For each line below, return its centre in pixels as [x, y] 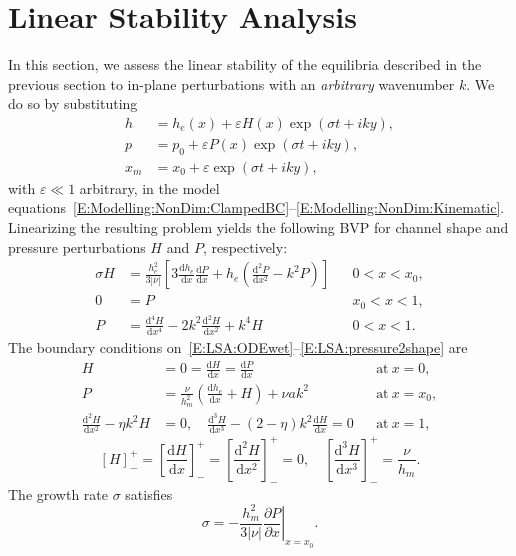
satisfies [149, 493]
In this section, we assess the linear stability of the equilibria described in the [245, 64]
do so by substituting [73, 103]
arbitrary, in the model [149, 187]
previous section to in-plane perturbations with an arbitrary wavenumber [231, 83]
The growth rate [58, 493]
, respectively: [245, 246]
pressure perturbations [77, 246]
